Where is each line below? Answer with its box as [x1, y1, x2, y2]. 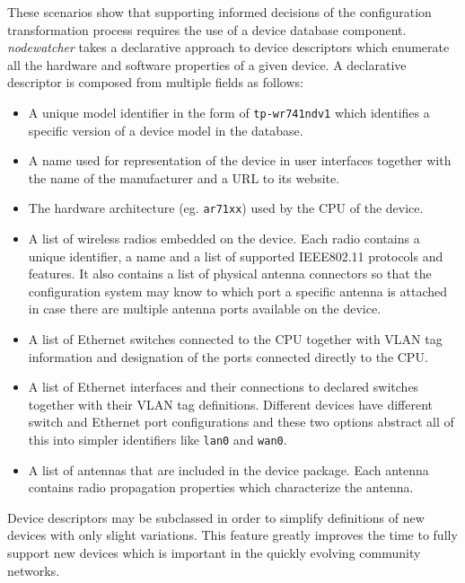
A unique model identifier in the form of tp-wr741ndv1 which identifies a [28, 102, 430, 121]
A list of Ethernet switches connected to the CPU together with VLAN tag [28, 330, 443, 349]
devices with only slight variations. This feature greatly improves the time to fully [7, 526, 458, 544]
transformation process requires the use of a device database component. [7, 20, 407, 39]
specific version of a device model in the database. [28, 120, 303, 139]
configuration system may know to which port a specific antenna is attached [28, 281, 448, 300]
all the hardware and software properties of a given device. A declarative [7, 55, 407, 74]
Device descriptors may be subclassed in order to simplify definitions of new [7, 508, 425, 526]
